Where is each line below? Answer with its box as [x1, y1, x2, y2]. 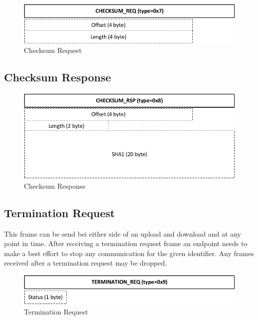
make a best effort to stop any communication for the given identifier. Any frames [4, 248, 254, 258]
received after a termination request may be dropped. [4, 258, 167, 268]
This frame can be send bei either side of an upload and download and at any [4, 228, 241, 239]
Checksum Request [24, 45, 82, 55]
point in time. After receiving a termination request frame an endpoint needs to [4, 238, 248, 249]
